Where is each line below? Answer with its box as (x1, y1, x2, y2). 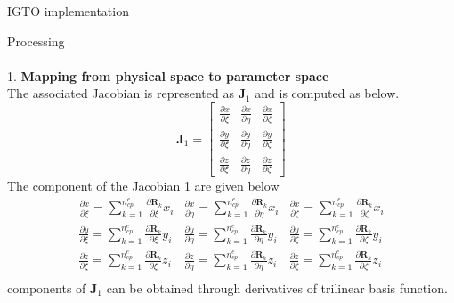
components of (7, 278, 86, 297)
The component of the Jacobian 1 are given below (7, 176, 280, 195)
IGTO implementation (7, 2, 129, 20)
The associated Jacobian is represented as (7, 84, 234, 102)
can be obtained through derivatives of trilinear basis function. (106, 278, 448, 297)
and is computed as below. (255, 84, 400, 102)
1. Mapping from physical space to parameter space (7, 66, 329, 85)
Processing (7, 31, 65, 50)
